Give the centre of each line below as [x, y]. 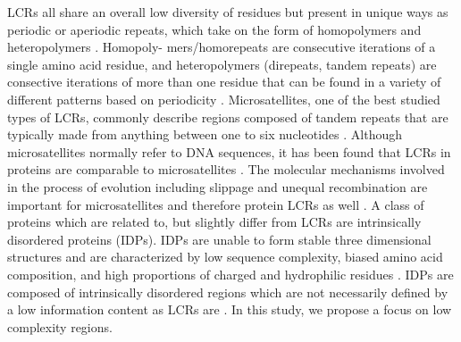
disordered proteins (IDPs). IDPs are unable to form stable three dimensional [219, 239]
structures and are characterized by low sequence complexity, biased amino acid [225, 257]
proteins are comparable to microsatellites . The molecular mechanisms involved [226, 169]
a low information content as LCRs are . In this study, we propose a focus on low [230, 309]
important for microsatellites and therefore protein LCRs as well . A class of [216, 204]
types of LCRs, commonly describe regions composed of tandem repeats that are [228, 117]
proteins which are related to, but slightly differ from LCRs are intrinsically [214, 222]
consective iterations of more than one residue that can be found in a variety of [224, 82]
